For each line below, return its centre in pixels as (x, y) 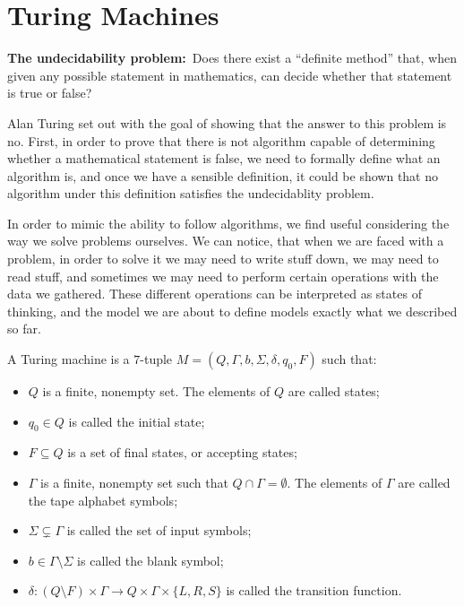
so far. (24, 329)
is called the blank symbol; (150, 560)
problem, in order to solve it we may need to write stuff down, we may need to (223, 259)
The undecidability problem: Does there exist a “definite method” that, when (232, 58)
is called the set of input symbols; (159, 530)
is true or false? (50, 93)
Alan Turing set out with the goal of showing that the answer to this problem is (227, 122)
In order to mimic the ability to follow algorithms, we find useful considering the (228, 223)
